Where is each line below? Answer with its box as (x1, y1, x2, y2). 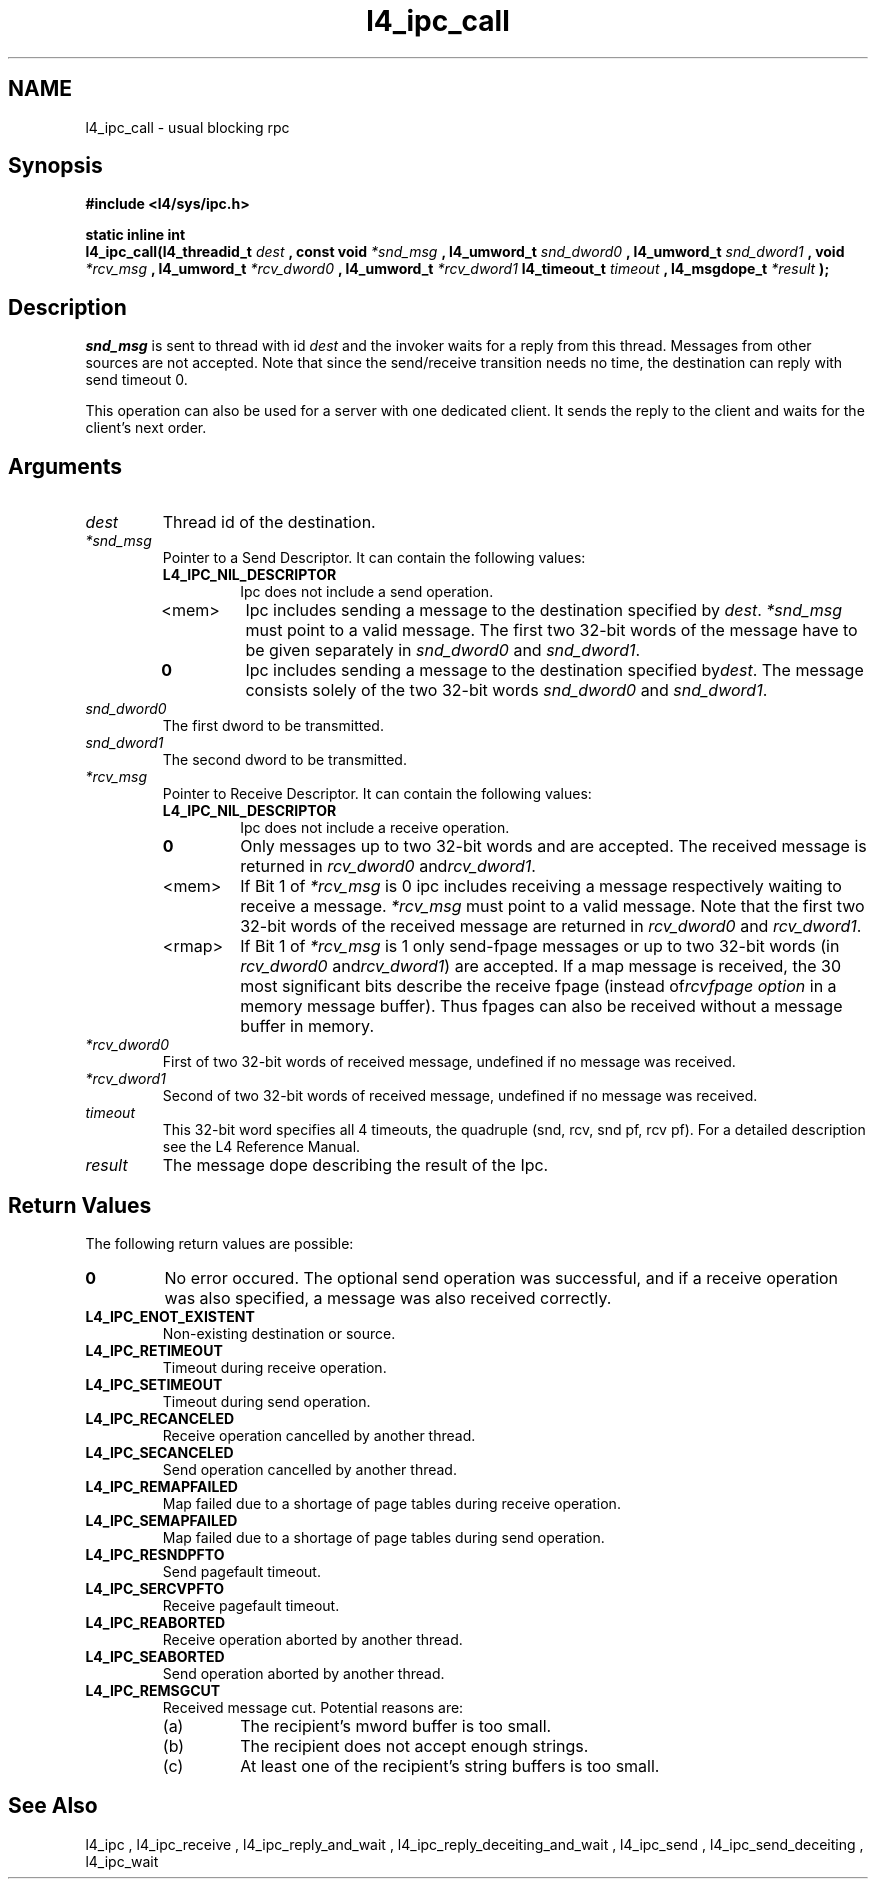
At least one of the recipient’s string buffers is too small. (240, 1755, 660, 1776)
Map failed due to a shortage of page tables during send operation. (162, 1528, 605, 1546)
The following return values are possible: (85, 1234, 354, 1252)
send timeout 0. (85, 371, 188, 389)
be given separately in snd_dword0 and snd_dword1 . (245, 640, 641, 661)
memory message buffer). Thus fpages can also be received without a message (240, 996, 843, 1017)
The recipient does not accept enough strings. (240, 1735, 589, 1756)
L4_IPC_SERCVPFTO (85, 1579, 225, 1597)
